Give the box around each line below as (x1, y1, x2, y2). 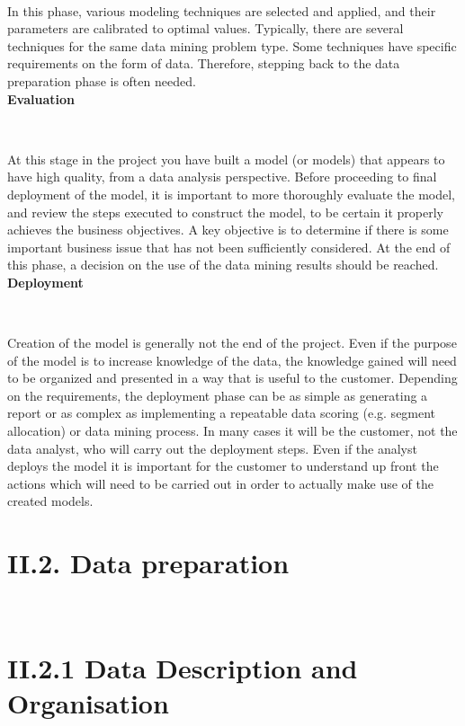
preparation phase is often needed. (7, 71, 196, 90)
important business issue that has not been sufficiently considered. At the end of (7, 237, 451, 256)
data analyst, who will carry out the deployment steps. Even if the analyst (7, 438, 417, 457)
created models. (7, 491, 94, 510)
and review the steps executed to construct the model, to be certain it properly (7, 202, 443, 221)
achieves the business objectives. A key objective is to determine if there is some (7, 220, 449, 239)
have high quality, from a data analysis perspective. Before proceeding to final (7, 167, 437, 186)
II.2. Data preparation (7, 544, 290, 581)
